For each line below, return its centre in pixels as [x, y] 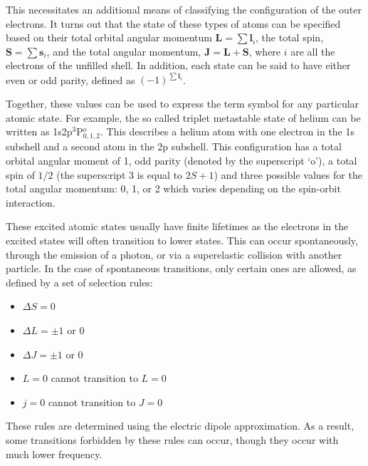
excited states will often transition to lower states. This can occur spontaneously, [182, 240]
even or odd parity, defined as [70, 79]
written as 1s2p [39, 131]
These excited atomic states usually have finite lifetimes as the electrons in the [177, 226]
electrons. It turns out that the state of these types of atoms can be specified [173, 23]
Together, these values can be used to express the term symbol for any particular [183, 104]
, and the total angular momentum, [124, 51]
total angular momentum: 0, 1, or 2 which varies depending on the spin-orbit [173, 188]
